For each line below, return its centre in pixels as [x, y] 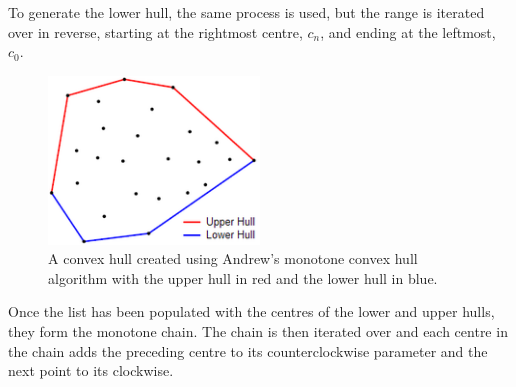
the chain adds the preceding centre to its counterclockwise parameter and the [248, 350]
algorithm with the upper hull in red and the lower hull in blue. [243, 277]
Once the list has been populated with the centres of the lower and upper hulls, [251, 311]
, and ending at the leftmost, [408, 31]
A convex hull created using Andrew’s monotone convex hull [233, 258]
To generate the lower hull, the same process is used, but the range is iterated [246, 12]
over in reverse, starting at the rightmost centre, [155, 31]
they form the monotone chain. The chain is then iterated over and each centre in [258, 330]
